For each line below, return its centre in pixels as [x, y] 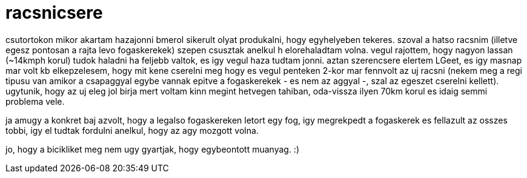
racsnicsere [54, 13]
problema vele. [35, 101]
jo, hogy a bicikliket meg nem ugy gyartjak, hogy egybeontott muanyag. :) [153, 149]
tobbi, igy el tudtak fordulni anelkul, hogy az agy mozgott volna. [132, 130]
